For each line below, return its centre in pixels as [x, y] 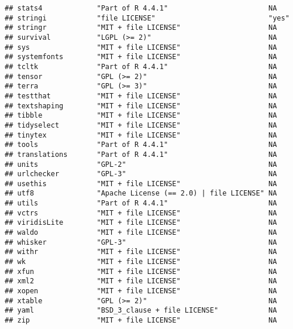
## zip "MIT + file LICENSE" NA [141, 320]
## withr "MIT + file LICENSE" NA [141, 252]
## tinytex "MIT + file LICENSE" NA [141, 135]
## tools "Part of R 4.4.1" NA [141, 145]
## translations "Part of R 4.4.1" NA [141, 154]
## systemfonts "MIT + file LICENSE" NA [141, 57]
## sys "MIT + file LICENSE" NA [141, 47]
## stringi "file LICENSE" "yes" [147, 18]
